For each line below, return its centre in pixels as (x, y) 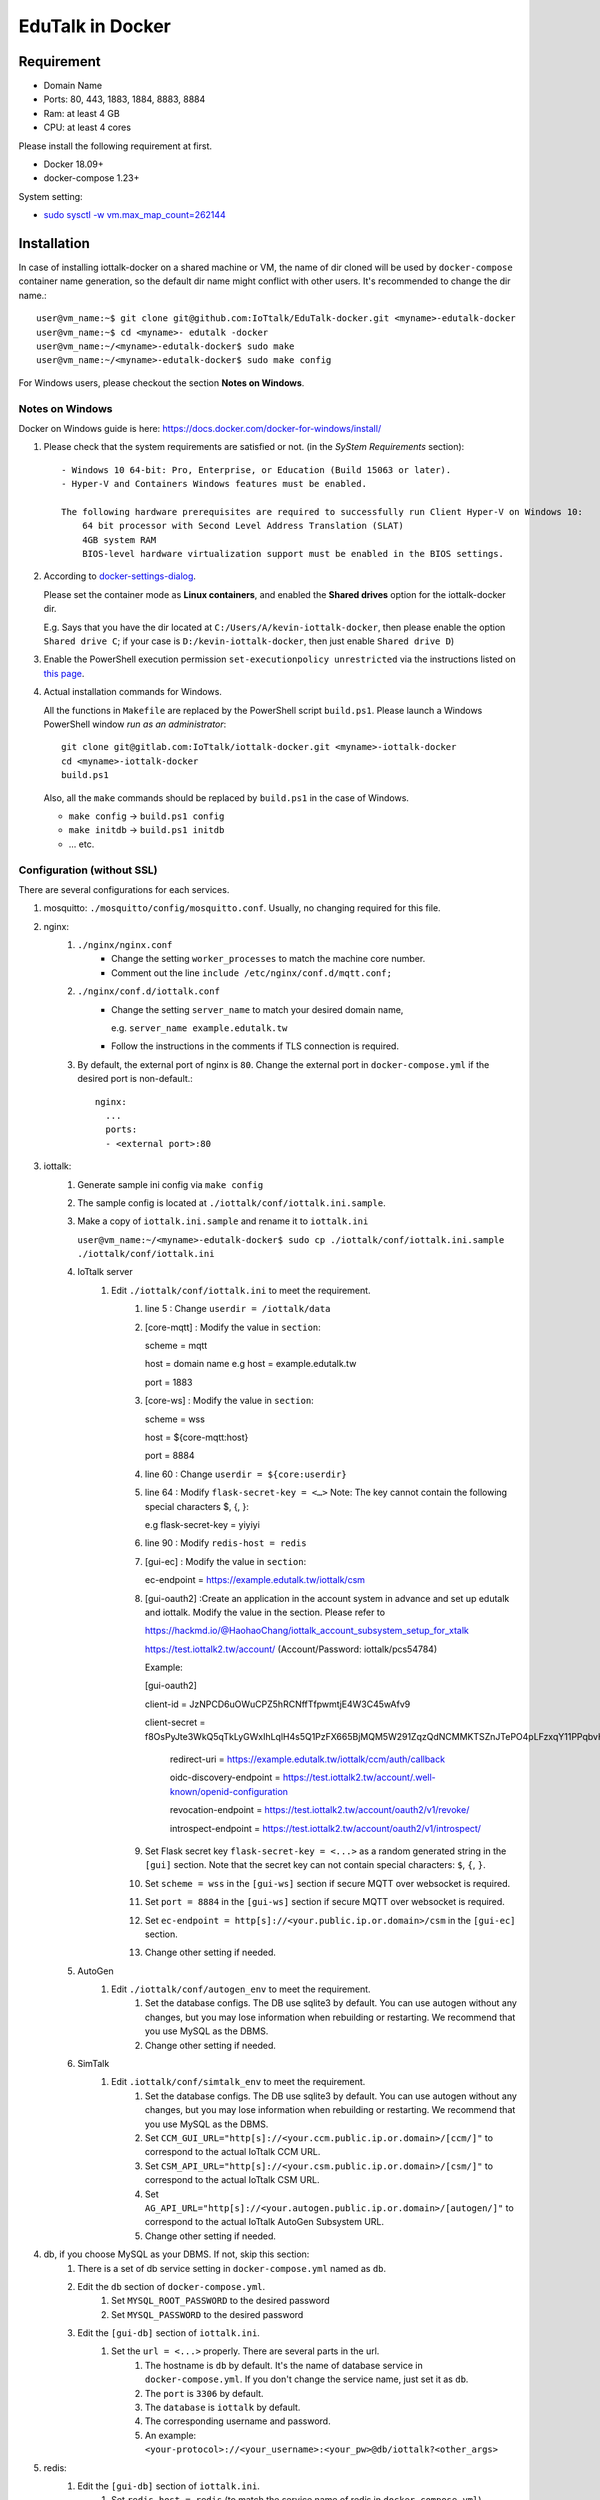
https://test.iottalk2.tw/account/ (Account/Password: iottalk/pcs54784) (291, 1649)
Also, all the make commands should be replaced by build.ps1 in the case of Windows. (226, 797)
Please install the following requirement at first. (115, 146)
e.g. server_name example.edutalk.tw (199, 1028)
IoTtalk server (105, 1272)
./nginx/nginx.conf (125, 945)
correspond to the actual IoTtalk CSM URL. (232, 2180)
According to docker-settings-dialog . (120, 576)
